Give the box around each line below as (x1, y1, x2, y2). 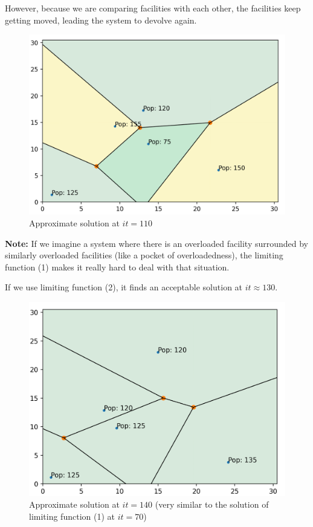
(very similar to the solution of (155, 498, 269, 511)
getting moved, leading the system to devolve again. (5, 13, 197, 26)
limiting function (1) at (29, 509, 115, 522)
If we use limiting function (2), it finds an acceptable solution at (5, 281, 243, 293)
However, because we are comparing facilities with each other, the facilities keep (5, 2, 301, 14)
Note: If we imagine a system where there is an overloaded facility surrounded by (5, 237, 309, 249)
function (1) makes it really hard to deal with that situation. (5, 260, 230, 273)
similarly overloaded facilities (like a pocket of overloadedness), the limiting (5, 249, 283, 261)
